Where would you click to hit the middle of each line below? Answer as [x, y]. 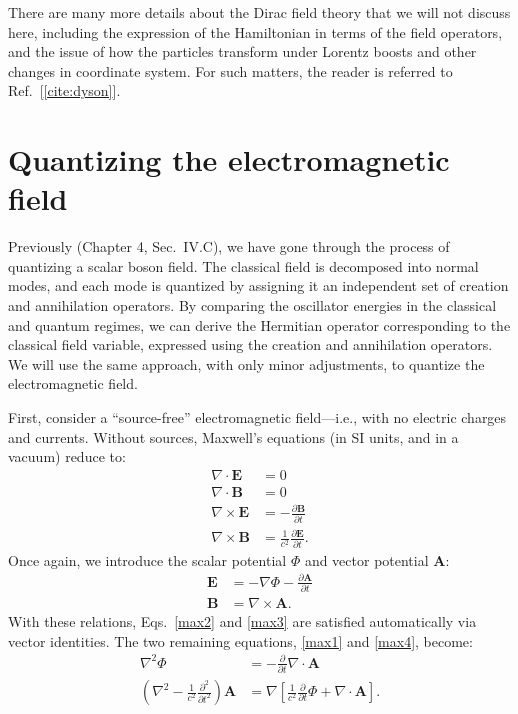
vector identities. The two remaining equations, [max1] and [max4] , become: [240, 640]
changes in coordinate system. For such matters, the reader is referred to [230, 70]
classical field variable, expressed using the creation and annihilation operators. [250, 344]
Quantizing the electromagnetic [229, 159]
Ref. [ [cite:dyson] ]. [64, 90]
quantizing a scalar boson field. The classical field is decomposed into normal [243, 265]
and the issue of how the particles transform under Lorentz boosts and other [242, 51]
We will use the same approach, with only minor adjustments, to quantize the [246, 363]
